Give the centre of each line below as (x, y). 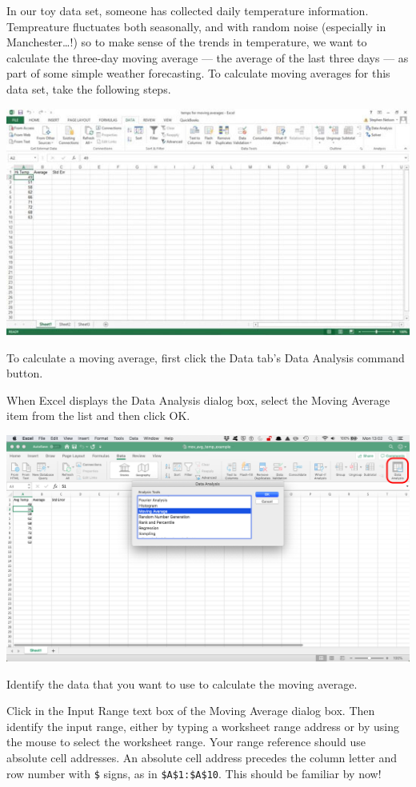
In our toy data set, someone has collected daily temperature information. (188, 10)
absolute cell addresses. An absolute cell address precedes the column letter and (202, 758)
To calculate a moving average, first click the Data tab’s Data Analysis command (206, 357)
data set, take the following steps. (89, 88)
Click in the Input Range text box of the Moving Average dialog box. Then (191, 711)
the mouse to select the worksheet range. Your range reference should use (186, 742)
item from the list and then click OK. (98, 415)
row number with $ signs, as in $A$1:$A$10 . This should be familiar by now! (194, 773)
